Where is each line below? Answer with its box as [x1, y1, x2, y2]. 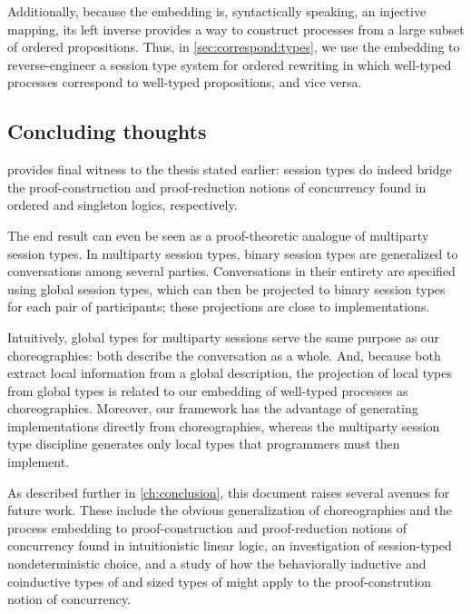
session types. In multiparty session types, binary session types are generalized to [7, 243, 458, 262]
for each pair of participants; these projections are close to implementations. [7, 297, 430, 316]
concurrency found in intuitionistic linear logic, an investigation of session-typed [7, 536, 452, 555]
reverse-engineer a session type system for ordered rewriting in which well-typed [7, 54, 452, 74]
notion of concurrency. [7, 589, 131, 609]
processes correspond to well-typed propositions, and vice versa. [7, 73, 362, 92]
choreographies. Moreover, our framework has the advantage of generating [7, 399, 418, 418]
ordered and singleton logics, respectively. [7, 195, 238, 214]
